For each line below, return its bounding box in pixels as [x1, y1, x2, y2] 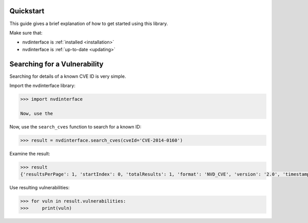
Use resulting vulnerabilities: [9, 185, 70, 191]
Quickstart [9, 7, 45, 15]
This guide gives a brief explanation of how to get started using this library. [9, 20, 168, 27]
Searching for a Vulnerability [9, 59, 104, 69]
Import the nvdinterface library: [9, 82, 75, 88]
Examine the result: [9, 150, 50, 157]
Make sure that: [9, 30, 43, 36]
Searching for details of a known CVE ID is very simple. [9, 73, 126, 79]
